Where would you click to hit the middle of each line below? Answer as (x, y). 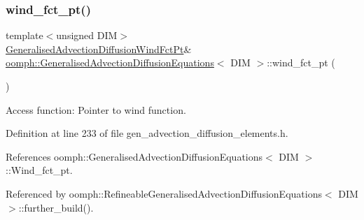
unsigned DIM (87, 35)
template (24, 35)
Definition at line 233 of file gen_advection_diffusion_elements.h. (147, 133)
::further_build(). (56, 207)
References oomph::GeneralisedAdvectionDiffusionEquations (134, 156)
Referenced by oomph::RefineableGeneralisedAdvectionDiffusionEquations (164, 193)
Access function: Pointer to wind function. (96, 109)
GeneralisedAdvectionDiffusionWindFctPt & (99, 49)
